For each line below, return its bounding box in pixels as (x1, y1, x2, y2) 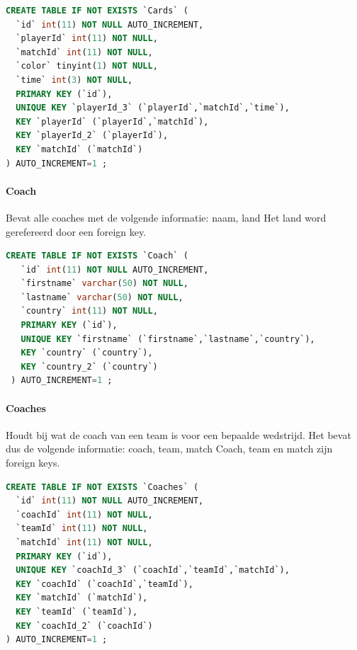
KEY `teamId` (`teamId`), (16, 606, 138, 617)
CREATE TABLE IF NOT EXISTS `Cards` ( (6, 6, 188, 16)
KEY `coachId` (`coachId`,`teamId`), (16, 578, 193, 589)
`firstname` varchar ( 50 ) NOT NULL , (21, 278, 188, 289)
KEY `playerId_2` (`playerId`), (16, 130, 169, 141)
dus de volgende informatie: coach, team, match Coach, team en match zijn (6, 441, 333, 456)
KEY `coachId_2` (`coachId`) (16, 620, 153, 631)
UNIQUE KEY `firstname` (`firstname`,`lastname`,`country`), (21, 333, 315, 344)
